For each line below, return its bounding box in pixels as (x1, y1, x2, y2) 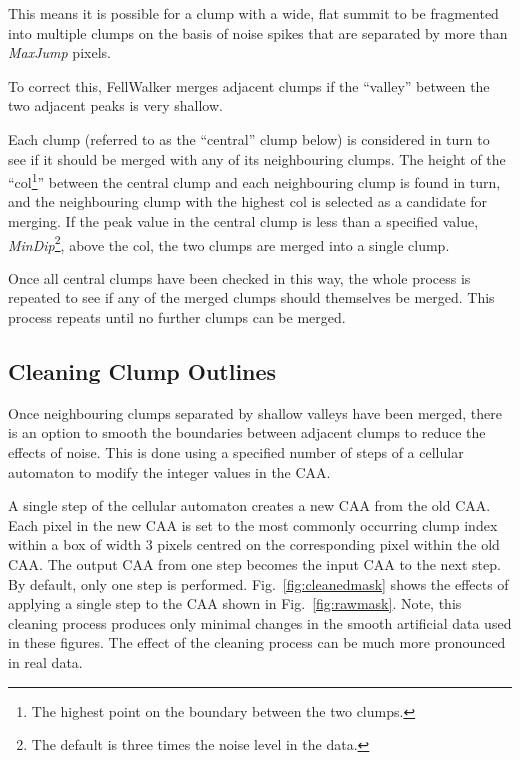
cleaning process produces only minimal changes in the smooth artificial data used (8, 612, 512, 633)
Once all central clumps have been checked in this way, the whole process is (8, 267, 471, 288)
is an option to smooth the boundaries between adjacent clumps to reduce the (8, 422, 486, 443)
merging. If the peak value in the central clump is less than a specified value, (8, 211, 479, 231)
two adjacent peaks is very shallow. (8, 95, 223, 116)
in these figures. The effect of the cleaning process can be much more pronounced (8, 632, 506, 653)
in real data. (8, 651, 83, 672)
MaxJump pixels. (8, 42, 111, 63)
